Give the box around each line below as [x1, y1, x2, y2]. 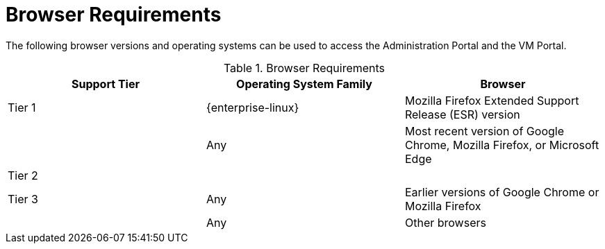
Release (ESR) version [404, 107, 520, 121]
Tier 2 [8, 168, 38, 182]
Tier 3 [8, 191, 38, 206]
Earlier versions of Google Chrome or [404, 184, 599, 199]
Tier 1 [8, 100, 36, 114]
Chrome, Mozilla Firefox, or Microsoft [404, 137, 599, 152]
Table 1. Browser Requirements [223, 60, 386, 75]
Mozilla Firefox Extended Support [404, 93, 579, 108]
